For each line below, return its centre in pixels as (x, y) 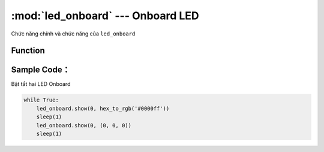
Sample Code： (40, 70)
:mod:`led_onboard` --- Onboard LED (105, 16)
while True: (41, 100)
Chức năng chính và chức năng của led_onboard (73, 34)
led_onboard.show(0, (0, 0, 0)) (84, 125)
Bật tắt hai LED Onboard (41, 84)
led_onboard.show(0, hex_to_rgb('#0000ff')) (103, 108)
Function (28, 51)
